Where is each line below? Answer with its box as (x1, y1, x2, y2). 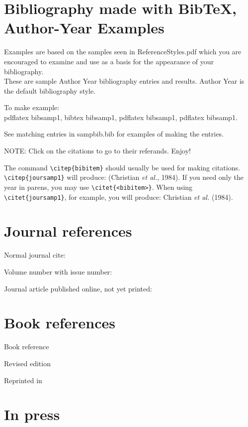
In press (4, 404, 60, 425)
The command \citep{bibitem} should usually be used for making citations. (4, 162, 240, 172)
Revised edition (4, 358, 51, 368)
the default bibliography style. (4, 85, 96, 96)
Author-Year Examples (4, 17, 165, 38)
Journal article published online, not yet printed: (4, 283, 152, 293)
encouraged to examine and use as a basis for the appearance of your (4, 56, 214, 66)
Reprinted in (4, 375, 42, 385)
